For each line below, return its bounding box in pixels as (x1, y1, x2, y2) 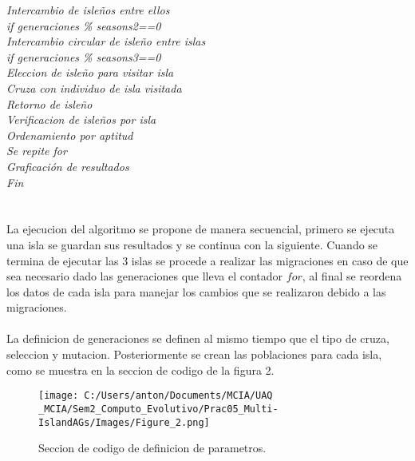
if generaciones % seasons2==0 (6, 17, 161, 34)
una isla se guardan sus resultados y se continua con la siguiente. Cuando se (6, 236, 378, 252)
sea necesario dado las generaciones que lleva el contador (6, 268, 283, 284)
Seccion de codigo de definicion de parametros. (38, 439, 267, 456)
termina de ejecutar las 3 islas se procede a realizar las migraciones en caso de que (6, 252, 409, 268)
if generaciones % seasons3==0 (6, 48, 161, 65)
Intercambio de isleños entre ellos (6, 2, 170, 18)
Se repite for (6, 142, 67, 159)
